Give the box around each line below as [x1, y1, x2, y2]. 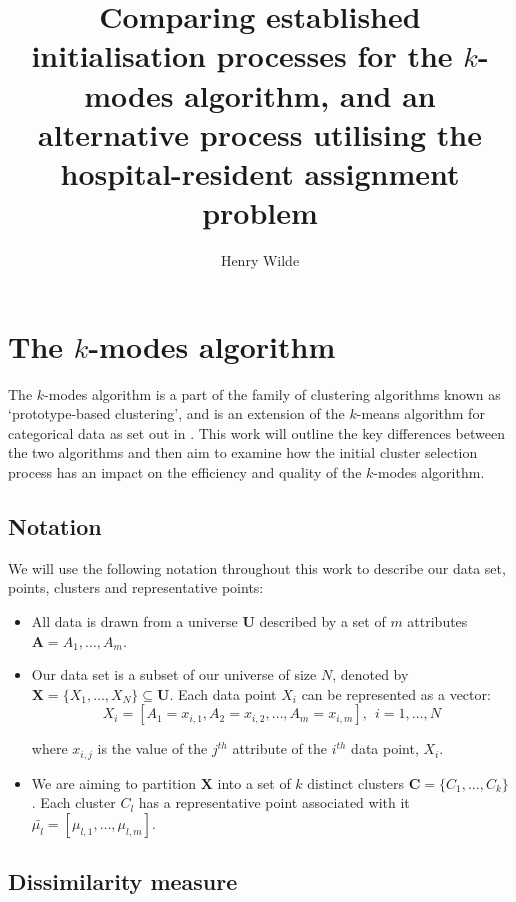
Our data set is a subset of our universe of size [31, 664, 317, 685]
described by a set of [259, 610, 386, 631]
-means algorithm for [356, 403, 485, 424]
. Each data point [169, 683, 277, 704]
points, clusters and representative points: [8, 577, 264, 598]
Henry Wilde [220, 250, 300, 271]
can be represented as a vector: [301, 683, 491, 704]
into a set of [217, 772, 291, 793]
